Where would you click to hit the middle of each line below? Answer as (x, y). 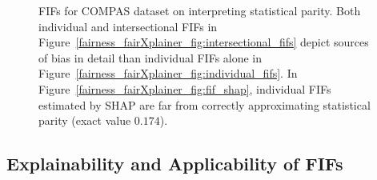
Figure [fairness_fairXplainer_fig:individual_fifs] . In (168, 73)
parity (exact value (85, 120)
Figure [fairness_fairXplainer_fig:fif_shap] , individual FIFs (185, 88)
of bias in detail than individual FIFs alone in (150, 57)
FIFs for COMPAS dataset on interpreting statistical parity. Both (200, 10)
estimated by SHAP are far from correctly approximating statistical (205, 104)
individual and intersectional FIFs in (128, 26)
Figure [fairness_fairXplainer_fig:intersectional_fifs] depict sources (204, 42)
